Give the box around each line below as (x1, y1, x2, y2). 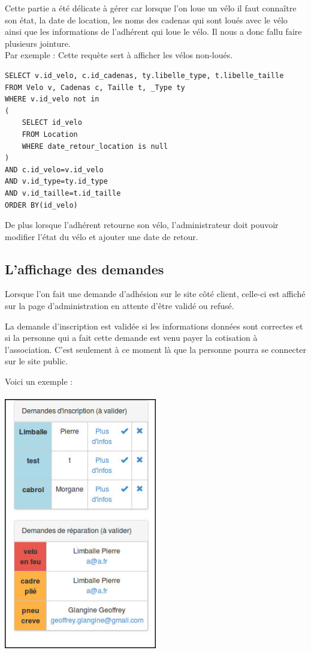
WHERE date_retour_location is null (22, 142, 168, 151)
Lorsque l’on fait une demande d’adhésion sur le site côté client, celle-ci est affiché (5, 287, 306, 300)
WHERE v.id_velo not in (5, 95, 99, 104)
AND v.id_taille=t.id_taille (5, 188, 121, 197)
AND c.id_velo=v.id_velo (5, 165, 104, 174)
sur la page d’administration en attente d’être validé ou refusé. (5, 299, 234, 312)
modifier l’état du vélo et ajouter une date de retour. (5, 230, 198, 242)
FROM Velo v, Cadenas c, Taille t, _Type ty (5, 83, 185, 92)
